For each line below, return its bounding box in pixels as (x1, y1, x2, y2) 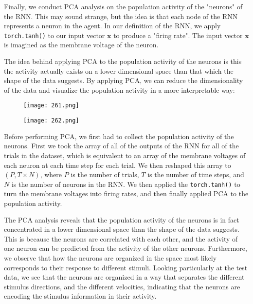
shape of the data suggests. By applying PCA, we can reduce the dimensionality (4, 75, 243, 85)
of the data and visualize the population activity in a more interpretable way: (4, 84, 235, 95)
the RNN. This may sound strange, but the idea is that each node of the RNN (4, 11, 238, 21)
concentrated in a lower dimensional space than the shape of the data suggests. (4, 224, 239, 234)
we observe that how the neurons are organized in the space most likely (4, 252, 217, 263)
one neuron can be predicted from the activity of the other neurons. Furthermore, (4, 243, 247, 253)
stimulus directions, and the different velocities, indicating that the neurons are (4, 281, 240, 291)
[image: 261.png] (23, 102, 79, 109)
